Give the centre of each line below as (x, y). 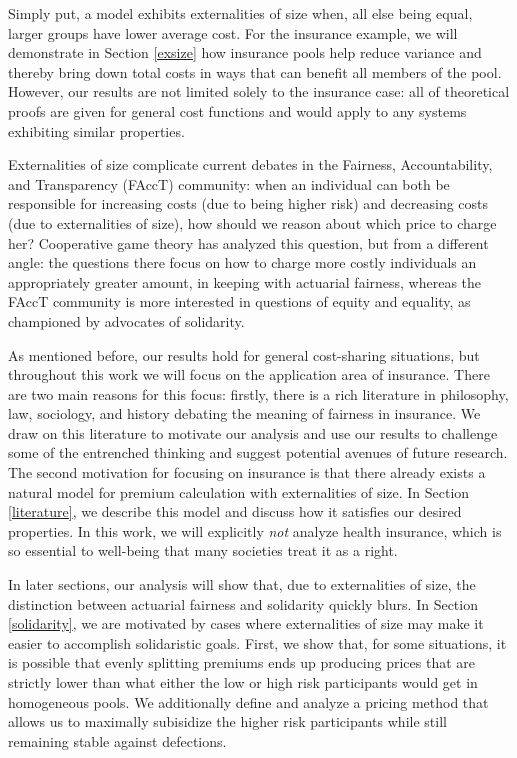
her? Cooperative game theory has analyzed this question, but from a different (248, 242)
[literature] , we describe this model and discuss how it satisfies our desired (235, 511)
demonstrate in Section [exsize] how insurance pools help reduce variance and (245, 52)
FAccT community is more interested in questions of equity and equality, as (239, 301)
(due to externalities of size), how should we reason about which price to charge (252, 222)
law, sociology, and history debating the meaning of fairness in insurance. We (244, 413)
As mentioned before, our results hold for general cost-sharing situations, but (244, 354)
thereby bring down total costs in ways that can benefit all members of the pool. (255, 71)
